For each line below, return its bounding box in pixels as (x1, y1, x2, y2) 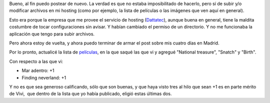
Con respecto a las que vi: (9, 58, 63, 64)
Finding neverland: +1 (21, 74, 66, 80)
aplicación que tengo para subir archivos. (9, 30, 95, 37)
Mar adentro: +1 (21, 67, 54, 73)
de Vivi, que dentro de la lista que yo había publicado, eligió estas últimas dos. (9, 90, 172, 97)
